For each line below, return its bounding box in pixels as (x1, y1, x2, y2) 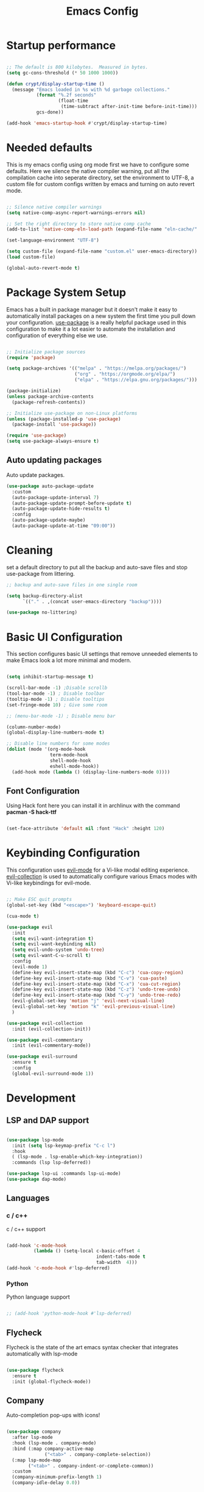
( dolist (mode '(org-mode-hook (6, 746, 86, 753)
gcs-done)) (36, 109, 64, 115)
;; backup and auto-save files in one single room (6, 581, 138, 588)
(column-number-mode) (6, 724, 62, 730)
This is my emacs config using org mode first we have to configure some (6, 160, 190, 168)
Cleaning (6, 543, 53, 558)
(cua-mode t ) (6, 913, 40, 919)
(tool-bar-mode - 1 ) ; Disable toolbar (6, 690, 105, 697)
